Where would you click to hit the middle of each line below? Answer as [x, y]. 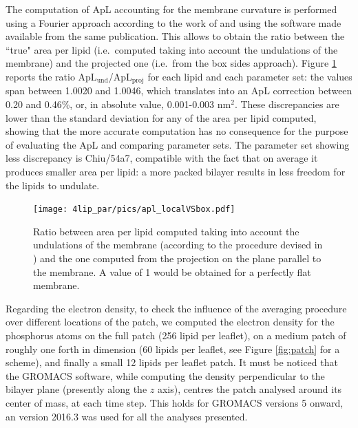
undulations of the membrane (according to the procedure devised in [178, 245]
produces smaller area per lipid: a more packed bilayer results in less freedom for [176, 171]
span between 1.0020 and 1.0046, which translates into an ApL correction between [179, 90]
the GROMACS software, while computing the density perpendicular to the [165, 375]
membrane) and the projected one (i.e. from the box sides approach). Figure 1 [171, 63]
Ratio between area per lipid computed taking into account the [166, 231]
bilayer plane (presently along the [76, 389]
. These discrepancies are [287, 104]
